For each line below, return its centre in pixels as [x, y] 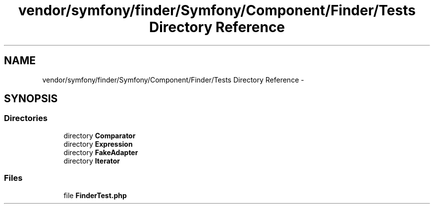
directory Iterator [92, 161]
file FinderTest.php [95, 195]
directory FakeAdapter [101, 152]
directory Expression [98, 144]
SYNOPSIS [31, 99]
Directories [26, 118]
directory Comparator [100, 135]
